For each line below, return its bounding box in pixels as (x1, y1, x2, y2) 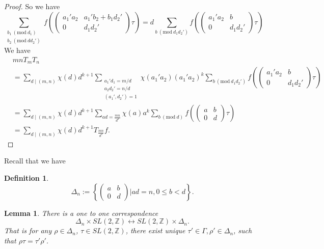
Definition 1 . (4, 172, 49, 183)
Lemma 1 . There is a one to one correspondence (4, 207, 158, 218)
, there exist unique (125, 225, 185, 236)
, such (233, 225, 252, 236)
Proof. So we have (4, 1, 60, 11)
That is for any (4, 225, 52, 236)
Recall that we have (4, 155, 66, 166)
